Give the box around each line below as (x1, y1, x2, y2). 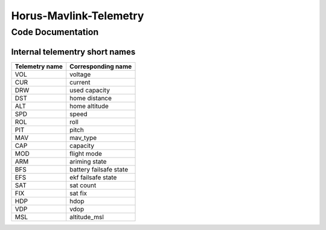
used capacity (69, 86, 110, 94)
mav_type (69, 133, 97, 142)
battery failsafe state (69, 165, 129, 173)
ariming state (69, 157, 107, 165)
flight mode (69, 149, 103, 158)
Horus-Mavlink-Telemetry (11, 9, 144, 22)
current (69, 78, 91, 86)
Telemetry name (14, 62, 63, 71)
